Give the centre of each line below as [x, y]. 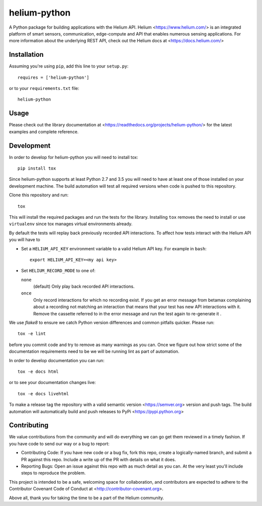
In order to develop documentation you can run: [57, 360]
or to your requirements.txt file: [44, 88]
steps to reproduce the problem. [53, 473]
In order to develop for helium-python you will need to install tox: [74, 157]
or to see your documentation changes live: [52, 383]
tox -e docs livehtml [43, 393]
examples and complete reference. [44, 132]
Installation [26, 55]
